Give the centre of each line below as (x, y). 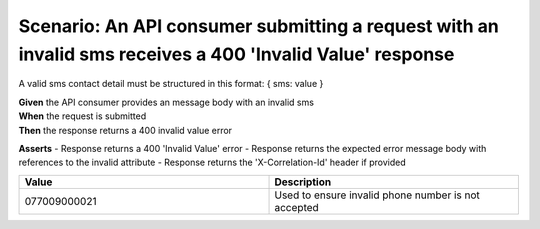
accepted (296, 207)
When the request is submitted (82, 116)
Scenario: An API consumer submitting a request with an (258, 26)
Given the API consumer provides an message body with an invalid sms (166, 102)
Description (303, 182)
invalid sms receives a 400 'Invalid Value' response (236, 54)
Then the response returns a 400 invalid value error (125, 130)
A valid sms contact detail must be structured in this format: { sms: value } (171, 84)
